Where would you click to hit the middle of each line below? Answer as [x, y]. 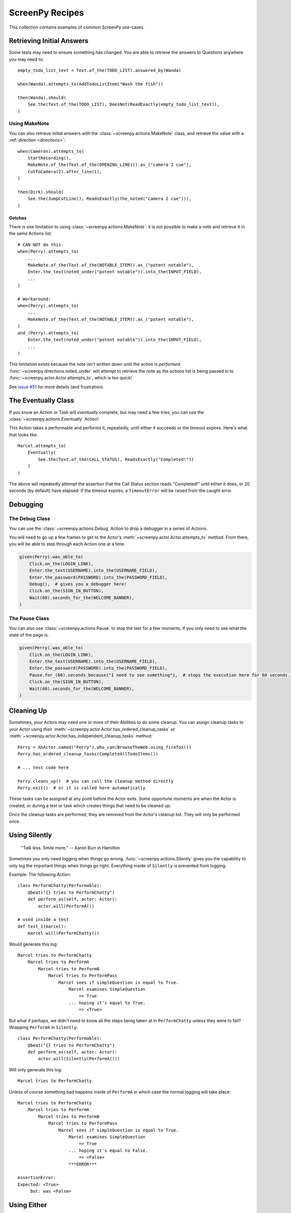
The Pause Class [29, 619]
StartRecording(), [49, 158]
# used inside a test [43, 920]
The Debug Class [30, 519]
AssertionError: [37, 1178]
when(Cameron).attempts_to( [51, 151]
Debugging [26, 505]
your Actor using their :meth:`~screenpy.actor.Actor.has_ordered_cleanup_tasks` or [92, 729]
